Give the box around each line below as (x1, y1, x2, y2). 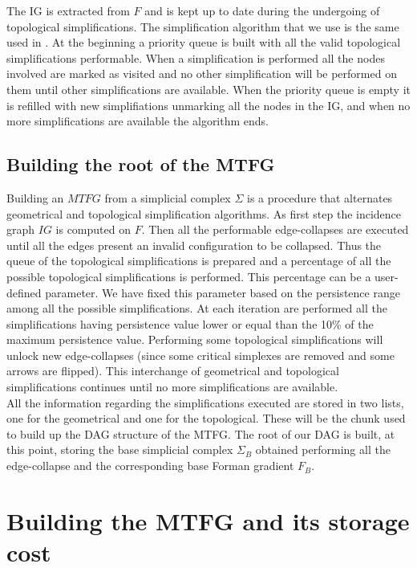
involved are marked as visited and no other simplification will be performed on (6, 65, 397, 82)
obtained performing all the (255, 441, 391, 458)
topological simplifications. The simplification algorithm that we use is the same (6, 18, 399, 35)
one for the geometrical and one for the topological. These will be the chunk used (6, 410, 406, 427)
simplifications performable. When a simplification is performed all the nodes (6, 49, 385, 66)
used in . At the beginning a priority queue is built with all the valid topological (6, 34, 401, 51)
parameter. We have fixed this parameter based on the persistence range (45, 284, 400, 300)
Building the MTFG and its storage (6, 504, 410, 537)
